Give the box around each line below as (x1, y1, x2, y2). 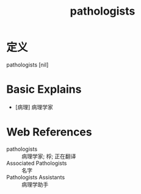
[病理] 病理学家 (15, 103, 53, 110)
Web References (6, 125, 93, 139)
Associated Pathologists (6, 159, 67, 167)
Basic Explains (6, 82, 82, 96)
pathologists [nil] (6, 61, 49, 68)
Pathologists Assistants (6, 173, 65, 181)
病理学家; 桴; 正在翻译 (21, 153, 76, 160)
